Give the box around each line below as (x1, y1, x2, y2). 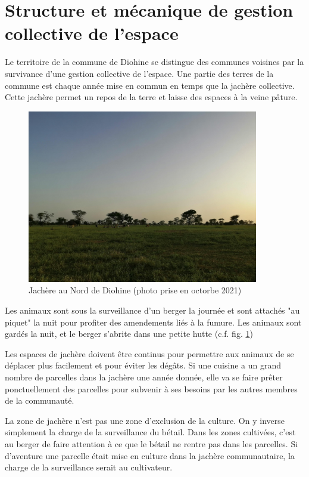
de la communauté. (5, 394, 74, 407)
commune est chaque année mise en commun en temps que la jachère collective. (5, 79, 295, 91)
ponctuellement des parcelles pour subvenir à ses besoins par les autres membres (5, 382, 298, 395)
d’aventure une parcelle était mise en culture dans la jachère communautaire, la (5, 449, 295, 461)
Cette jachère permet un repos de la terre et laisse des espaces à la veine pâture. (5, 91, 298, 103)
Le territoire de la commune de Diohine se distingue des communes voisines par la (5, 55, 304, 68)
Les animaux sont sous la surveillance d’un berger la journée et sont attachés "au (5, 304, 300, 317)
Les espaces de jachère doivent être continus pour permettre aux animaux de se (5, 347, 294, 360)
